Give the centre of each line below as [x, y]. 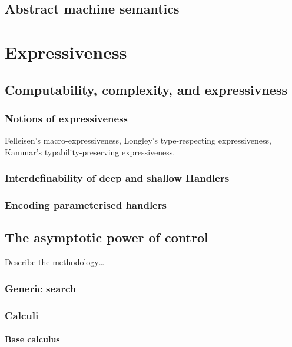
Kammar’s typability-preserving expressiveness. [90, 151]
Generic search [41, 288]
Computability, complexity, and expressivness [146, 89]
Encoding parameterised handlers [86, 205]
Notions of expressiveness [67, 118]
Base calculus [32, 339]
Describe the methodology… [55, 262]
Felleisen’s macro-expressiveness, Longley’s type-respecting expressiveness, [138, 140]
